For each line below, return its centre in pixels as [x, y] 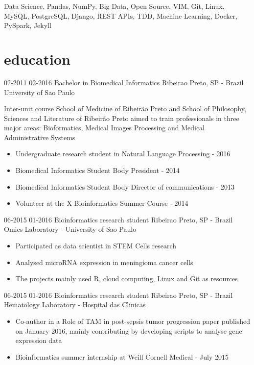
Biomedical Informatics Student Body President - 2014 [98, 170]
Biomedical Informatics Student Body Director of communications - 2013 [125, 186]
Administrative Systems [40, 137]
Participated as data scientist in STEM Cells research [96, 246]
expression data [39, 340]
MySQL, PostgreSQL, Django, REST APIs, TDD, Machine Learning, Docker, [121, 15]
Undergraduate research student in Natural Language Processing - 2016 [123, 154]
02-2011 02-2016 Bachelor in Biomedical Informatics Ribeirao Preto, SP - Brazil [124, 82]
